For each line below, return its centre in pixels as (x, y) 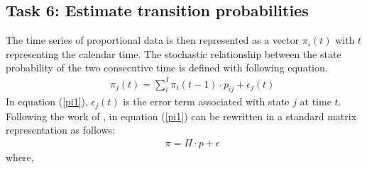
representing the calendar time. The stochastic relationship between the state (174, 53)
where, (20, 157)
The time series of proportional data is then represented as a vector (153, 40)
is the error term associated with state (206, 101)
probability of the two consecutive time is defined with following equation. (167, 68)
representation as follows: (60, 130)
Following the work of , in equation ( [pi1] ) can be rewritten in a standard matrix (181, 116)
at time (316, 101)
